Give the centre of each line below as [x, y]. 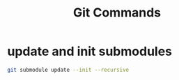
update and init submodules [90, 51]
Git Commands [117, 13]
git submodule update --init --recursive [68, 70]
